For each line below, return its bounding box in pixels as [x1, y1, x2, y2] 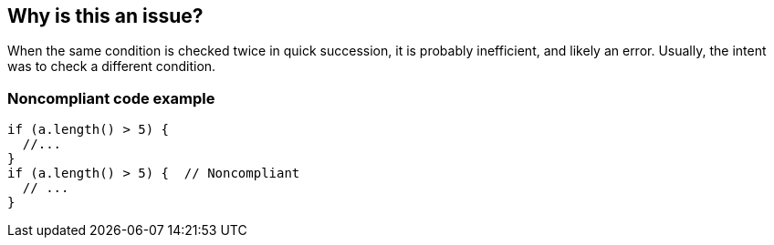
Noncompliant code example [7, 88, 215, 107]
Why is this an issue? [7, 5, 204, 27]
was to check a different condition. [7, 58, 216, 75]
